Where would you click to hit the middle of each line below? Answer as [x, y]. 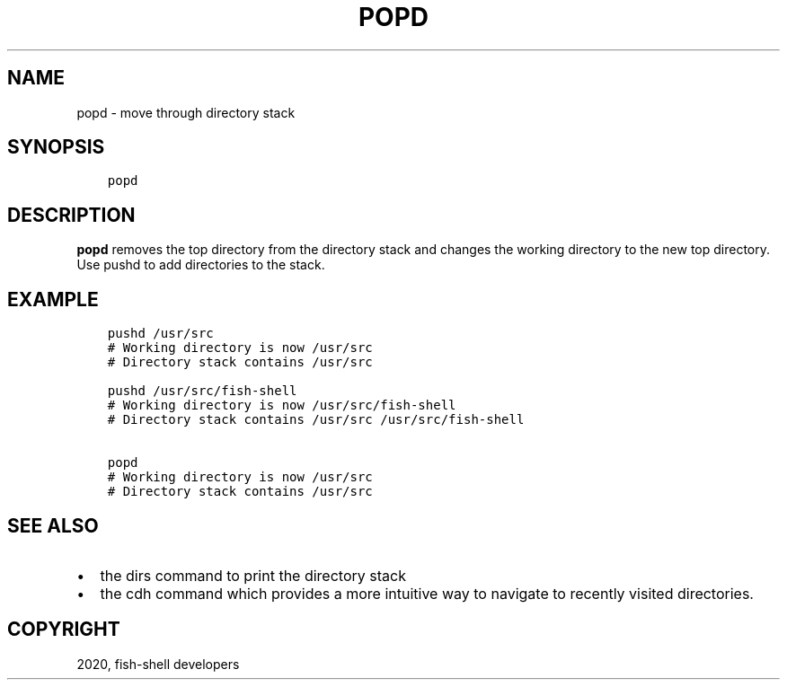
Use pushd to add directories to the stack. [201, 265]
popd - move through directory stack [186, 112]
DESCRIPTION [71, 215]
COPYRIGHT [64, 630]
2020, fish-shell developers [158, 664]
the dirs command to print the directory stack [253, 575]
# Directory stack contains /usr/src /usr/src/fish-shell [316, 420]
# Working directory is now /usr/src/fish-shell [282, 405]
